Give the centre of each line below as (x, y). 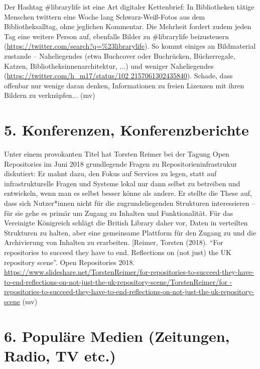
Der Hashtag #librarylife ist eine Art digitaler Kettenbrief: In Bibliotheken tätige (129, 7)
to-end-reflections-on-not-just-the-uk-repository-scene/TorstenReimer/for (116, 281)
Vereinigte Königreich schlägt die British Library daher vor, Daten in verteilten (126, 223)
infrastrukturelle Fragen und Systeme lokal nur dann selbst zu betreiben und (122, 183)
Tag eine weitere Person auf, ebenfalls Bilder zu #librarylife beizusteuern (117, 36)
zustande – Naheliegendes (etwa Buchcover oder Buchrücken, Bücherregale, (120, 55)
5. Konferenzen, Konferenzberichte (126, 130)
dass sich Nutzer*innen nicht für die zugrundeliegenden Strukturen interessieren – (130, 203)
